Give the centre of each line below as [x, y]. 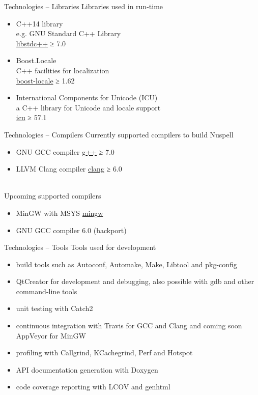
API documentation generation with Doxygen [87, 369]
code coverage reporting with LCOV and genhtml [93, 387]
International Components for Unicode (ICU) [87, 97]
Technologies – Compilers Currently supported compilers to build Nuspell [119, 134]
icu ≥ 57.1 [31, 117]
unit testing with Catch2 [54, 308]
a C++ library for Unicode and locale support [88, 107]
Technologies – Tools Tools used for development [80, 247]
